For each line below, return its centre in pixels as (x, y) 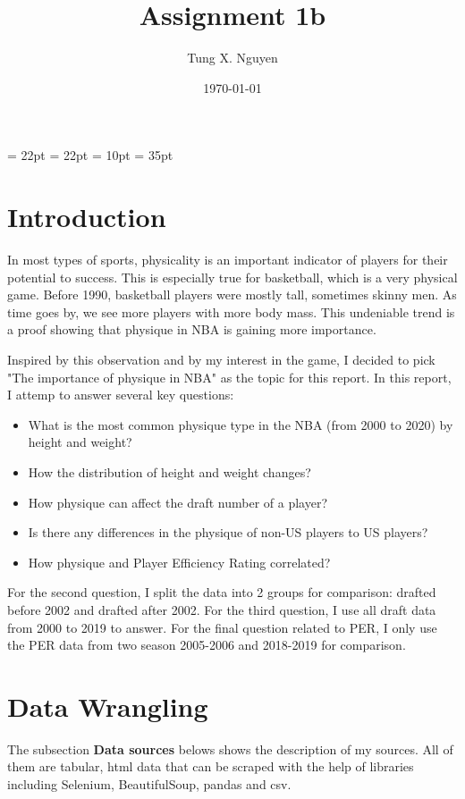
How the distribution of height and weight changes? (169, 471)
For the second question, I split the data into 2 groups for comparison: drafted (222, 592)
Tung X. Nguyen (232, 58)
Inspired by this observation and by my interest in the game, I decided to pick (221, 359)
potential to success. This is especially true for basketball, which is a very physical (232, 277)
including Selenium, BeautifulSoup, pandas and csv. (149, 784)
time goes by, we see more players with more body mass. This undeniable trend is (231, 311)
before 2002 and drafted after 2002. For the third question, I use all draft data (222, 609)
